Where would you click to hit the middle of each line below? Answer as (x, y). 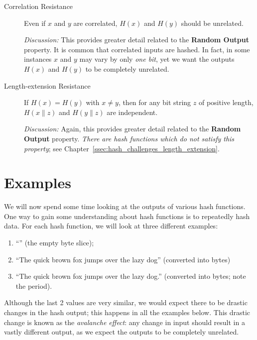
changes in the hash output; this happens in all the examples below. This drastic (127, 312)
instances (38, 59)
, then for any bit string (155, 102)
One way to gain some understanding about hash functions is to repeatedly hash (127, 216)
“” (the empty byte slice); (55, 243)
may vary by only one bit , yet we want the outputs (157, 59)
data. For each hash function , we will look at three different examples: (111, 226)
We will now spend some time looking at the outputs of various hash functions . (125, 206)
